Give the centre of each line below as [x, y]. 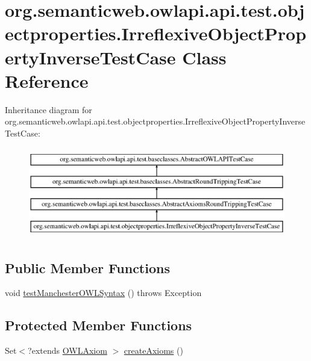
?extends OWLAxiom [68, 350]
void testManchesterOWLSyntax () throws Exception [103, 293]
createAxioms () [153, 350]
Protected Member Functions [99, 325]
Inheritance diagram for [49, 109]
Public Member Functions [87, 267]
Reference [47, 80]
